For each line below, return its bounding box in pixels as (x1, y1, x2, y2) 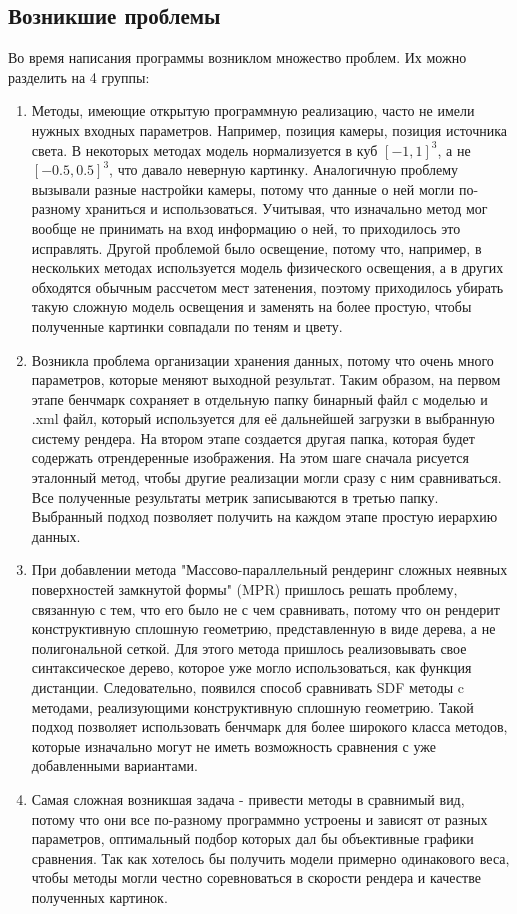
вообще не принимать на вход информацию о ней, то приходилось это (31, 217, 461, 238)
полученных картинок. (31, 886, 168, 907)
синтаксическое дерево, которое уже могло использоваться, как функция (31, 657, 472, 678)
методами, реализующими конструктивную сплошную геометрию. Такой (31, 696, 474, 717)
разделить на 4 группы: (8, 66, 150, 87)
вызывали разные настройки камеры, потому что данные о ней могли (31, 178, 455, 199)
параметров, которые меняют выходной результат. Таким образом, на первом (31, 369, 501, 390)
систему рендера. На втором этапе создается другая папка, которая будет (31, 427, 475, 448)
